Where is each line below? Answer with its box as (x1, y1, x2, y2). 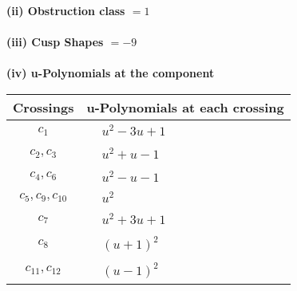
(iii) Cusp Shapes (6, 33, 104, 50)
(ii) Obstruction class (6, 2, 125, 18)
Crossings (13, 97, 74, 116)
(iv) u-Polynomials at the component (6, 65, 215, 81)
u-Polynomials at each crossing (86, 97, 284, 116)
